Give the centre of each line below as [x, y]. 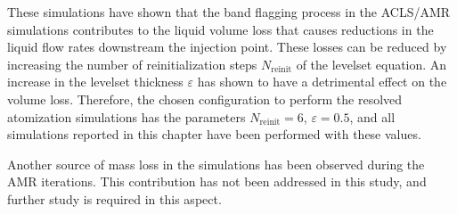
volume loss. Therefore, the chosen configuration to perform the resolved [205, 99]
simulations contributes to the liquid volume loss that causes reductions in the [220, 29]
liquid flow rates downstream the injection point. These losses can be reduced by [227, 47]
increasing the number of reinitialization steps [132, 64]
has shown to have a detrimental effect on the [322, 82]
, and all [372, 116]
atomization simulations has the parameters [126, 116]
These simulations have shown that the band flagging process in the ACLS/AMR [229, 12]
